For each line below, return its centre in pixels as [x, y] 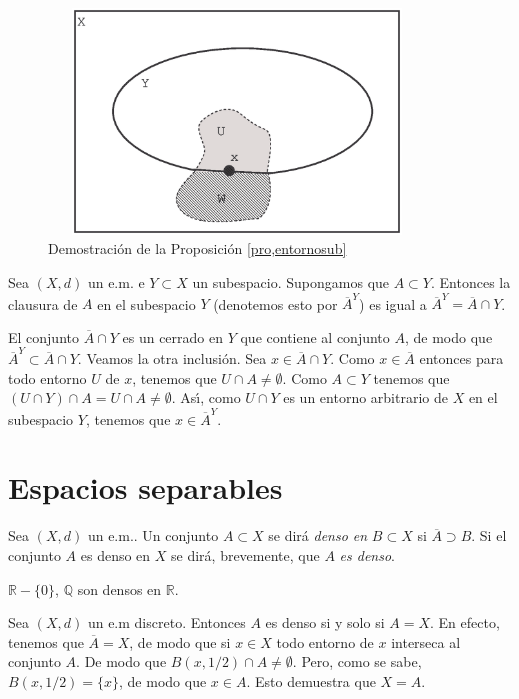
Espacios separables [145, 487]
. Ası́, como [206, 397]
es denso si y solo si [325, 622]
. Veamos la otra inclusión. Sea [172, 358]
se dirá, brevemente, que [245, 554]
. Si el [489, 535]
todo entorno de [325, 641]
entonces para [461, 358]
